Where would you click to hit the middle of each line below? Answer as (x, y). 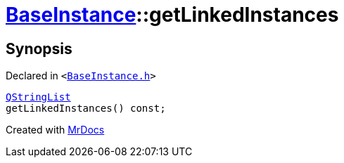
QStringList (38, 97)
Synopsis (39, 48)
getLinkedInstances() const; (86, 109)
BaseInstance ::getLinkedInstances (172, 15)
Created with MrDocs (55, 130)
